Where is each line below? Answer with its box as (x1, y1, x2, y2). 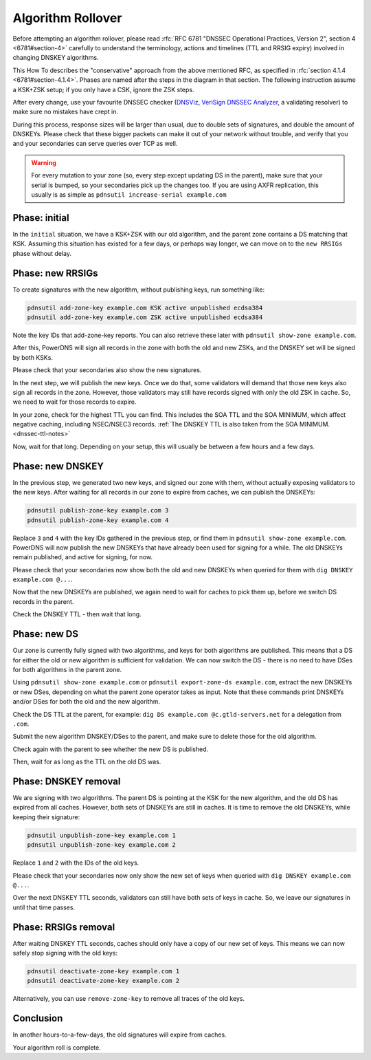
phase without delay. (12, 249, 72, 257)
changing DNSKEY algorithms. (12, 54, 99, 62)
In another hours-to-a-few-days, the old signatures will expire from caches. (12, 1030, 227, 1039)
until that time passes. (12, 903, 76, 911)
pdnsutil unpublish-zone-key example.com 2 (27, 841, 177, 849)
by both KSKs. (12, 353, 53, 361)
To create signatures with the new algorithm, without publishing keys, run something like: (12, 285, 265, 294)
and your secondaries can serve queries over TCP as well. (12, 140, 178, 148)
